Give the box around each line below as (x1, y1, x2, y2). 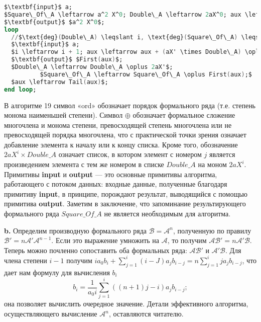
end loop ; (4, 86, 37, 93)
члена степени (4, 255, 47, 265)
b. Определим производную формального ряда (4, 225, 147, 235)
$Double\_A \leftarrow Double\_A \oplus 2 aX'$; (11, 63, 173, 70)
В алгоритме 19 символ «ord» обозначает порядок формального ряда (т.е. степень (4, 100, 256, 110)
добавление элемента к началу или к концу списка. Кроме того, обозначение (4, 139, 238, 149)
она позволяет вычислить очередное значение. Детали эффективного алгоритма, (4, 298, 248, 309)
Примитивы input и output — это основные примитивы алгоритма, (4, 169, 217, 179)
